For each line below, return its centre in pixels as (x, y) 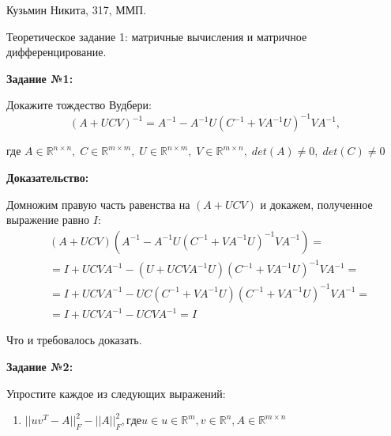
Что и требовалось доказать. (74, 340)
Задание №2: (40, 367)
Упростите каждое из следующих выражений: (116, 393)
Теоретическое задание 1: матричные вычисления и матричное (157, 36)
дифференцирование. (56, 52)
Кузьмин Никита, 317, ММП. (77, 9)
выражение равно (48, 220)
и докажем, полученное (316, 204)
